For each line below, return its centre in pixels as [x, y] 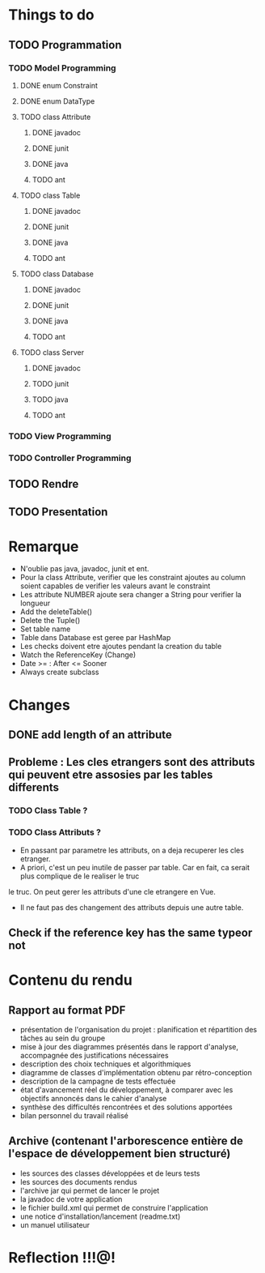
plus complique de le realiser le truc [80, 876]
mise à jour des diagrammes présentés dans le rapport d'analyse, [129, 1047]
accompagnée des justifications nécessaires [94, 1056]
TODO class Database [57, 274]
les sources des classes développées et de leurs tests [110, 1173]
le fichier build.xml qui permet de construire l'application [114, 1207]
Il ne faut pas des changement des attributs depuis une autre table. [132, 907]
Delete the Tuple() [50, 621]
